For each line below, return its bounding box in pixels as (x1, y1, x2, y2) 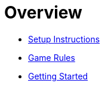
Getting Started (28, 70, 88, 81)
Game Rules (28, 52, 75, 63)
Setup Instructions (28, 33, 100, 44)
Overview (4, 2, 82, 23)
